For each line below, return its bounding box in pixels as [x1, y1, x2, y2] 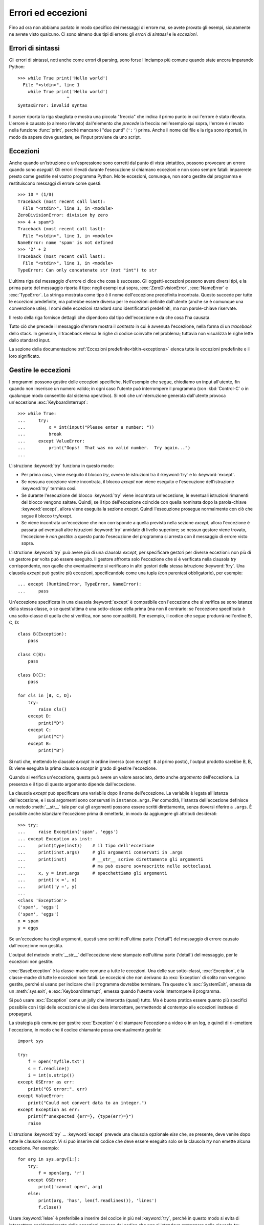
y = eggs [18, 925, 39, 931]
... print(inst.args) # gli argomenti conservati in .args [18, 850, 183, 855]
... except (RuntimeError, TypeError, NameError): [18, 581, 142, 587]
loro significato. [9, 353, 41, 359]
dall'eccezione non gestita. [9, 943, 64, 949]
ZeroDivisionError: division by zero [18, 212, 109, 218]
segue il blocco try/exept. [21, 513, 73, 519]
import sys [18, 1038, 44, 1044]
